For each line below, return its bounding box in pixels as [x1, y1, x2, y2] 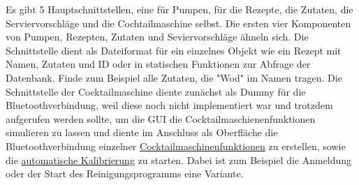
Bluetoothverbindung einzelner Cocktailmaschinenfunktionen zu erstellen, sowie [6, 138, 346, 153]
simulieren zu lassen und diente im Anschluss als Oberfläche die [6, 125, 278, 140]
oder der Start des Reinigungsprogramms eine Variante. [6, 166, 244, 181]
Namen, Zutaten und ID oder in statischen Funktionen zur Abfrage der [6, 57, 311, 71]
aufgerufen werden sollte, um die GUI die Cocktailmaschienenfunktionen [6, 111, 316, 126]
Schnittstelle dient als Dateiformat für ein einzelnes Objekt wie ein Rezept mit [6, 43, 342, 57]
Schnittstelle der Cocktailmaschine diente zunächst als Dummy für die [6, 84, 306, 98]
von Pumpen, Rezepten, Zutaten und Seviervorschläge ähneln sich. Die [6, 29, 309, 44]
